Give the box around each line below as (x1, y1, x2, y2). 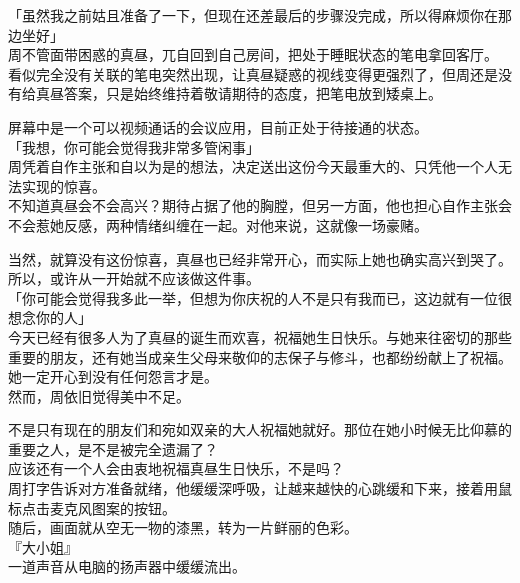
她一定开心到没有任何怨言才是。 (8, 366, 218, 387)
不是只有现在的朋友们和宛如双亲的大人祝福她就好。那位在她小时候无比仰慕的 (8, 419, 512, 440)
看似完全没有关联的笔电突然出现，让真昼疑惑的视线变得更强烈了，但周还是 (8, 63, 498, 84)
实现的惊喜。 (21, 175, 106, 196)
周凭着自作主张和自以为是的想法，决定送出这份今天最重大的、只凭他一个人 (8, 156, 498, 177)
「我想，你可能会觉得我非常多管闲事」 (8, 136, 260, 157)
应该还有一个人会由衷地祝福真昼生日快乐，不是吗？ (8, 458, 344, 479)
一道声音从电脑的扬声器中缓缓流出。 (8, 556, 246, 577)
